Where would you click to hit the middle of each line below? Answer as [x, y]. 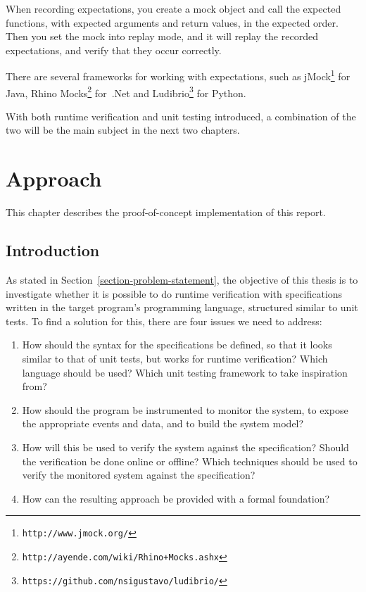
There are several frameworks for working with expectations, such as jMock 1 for [178, 75]
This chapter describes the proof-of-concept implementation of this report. [166, 212]
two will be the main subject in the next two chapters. [123, 130]
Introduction [53, 250]
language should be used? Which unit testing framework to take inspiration [185, 372]
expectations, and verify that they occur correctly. [114, 50]
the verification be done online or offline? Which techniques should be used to [190, 461]
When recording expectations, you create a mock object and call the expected [173, 8]
